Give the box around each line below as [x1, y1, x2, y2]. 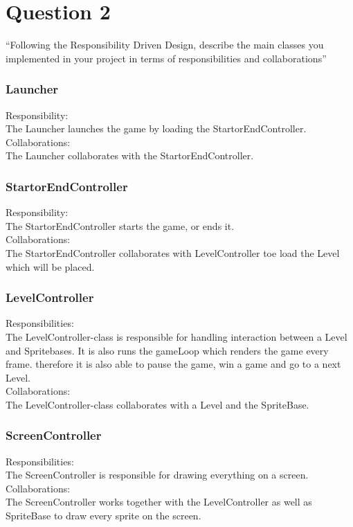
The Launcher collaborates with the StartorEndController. [6, 148, 254, 163]
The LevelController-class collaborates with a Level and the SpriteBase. [6, 397, 309, 411]
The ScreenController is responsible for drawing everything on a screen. [6, 467, 309, 482]
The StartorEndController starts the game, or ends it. [6, 218, 235, 233]
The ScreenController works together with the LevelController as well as [6, 494, 312, 509]
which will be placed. [6, 259, 95, 274]
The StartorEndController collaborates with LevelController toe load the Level [6, 245, 340, 260]
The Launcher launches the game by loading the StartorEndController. [6, 121, 307, 136]
